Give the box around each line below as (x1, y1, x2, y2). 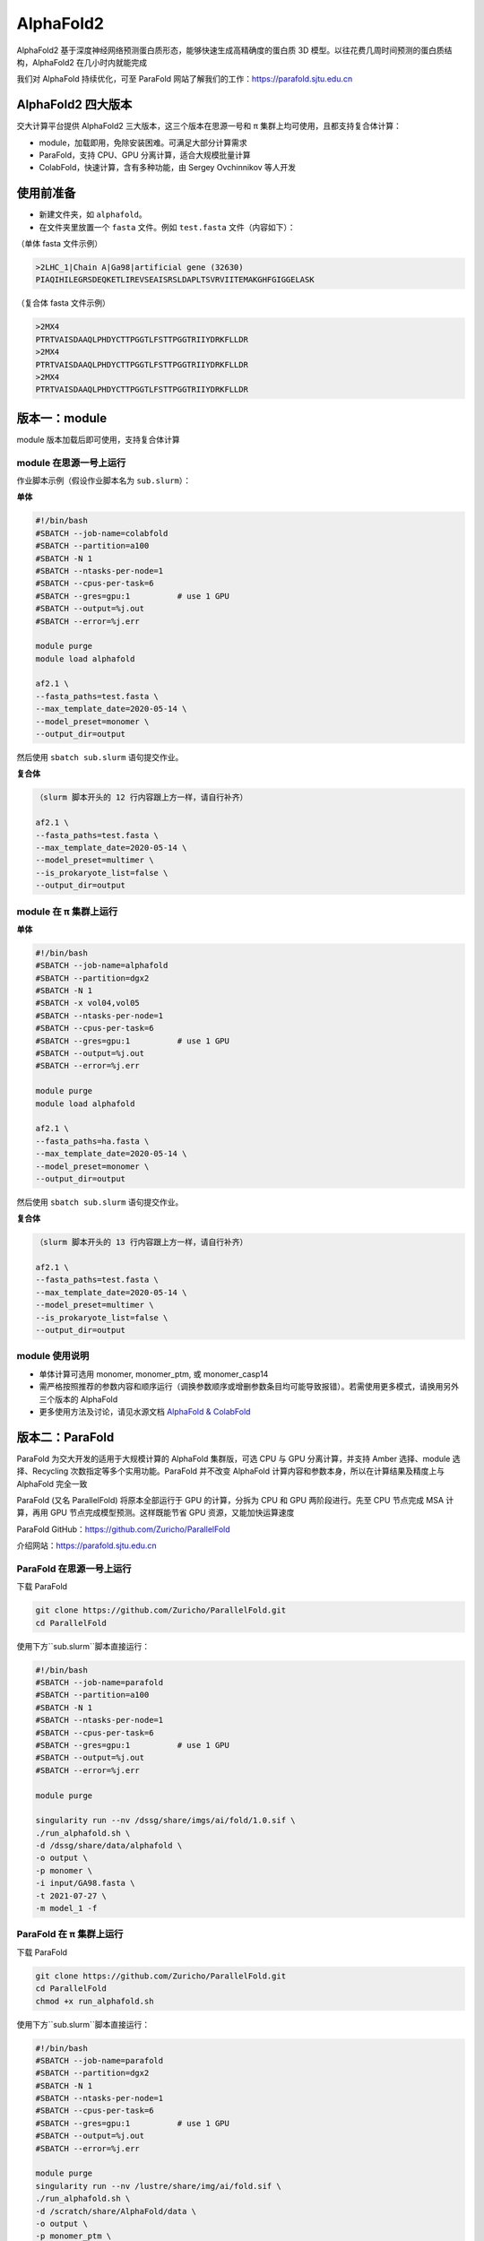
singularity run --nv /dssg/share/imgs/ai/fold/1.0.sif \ (35, 1815, 296, 1826)
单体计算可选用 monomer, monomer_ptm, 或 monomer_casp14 (39, 1368, 269, 1380)
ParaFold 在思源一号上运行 (16, 1562, 132, 1575)
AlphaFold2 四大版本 (16, 97, 133, 112)
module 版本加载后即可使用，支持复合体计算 (16, 434, 180, 445)
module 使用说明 (16, 1350, 90, 1363)
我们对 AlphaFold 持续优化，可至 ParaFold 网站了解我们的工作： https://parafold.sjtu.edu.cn (16, 74, 353, 84)
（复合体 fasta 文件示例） (16, 298, 111, 308)
